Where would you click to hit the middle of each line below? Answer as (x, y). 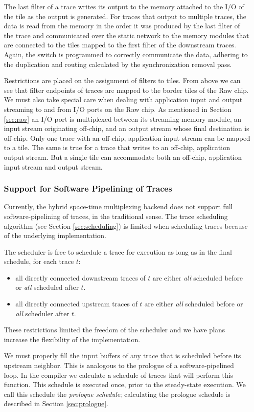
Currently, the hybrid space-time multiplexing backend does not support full (118, 206)
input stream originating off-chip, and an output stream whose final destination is (127, 128)
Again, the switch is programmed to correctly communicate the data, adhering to (126, 54)
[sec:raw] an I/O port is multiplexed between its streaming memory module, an (123, 119)
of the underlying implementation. (55, 235)
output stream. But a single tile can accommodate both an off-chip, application (123, 157)
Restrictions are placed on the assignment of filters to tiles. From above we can (122, 80)
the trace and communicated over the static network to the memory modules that (127, 35)
